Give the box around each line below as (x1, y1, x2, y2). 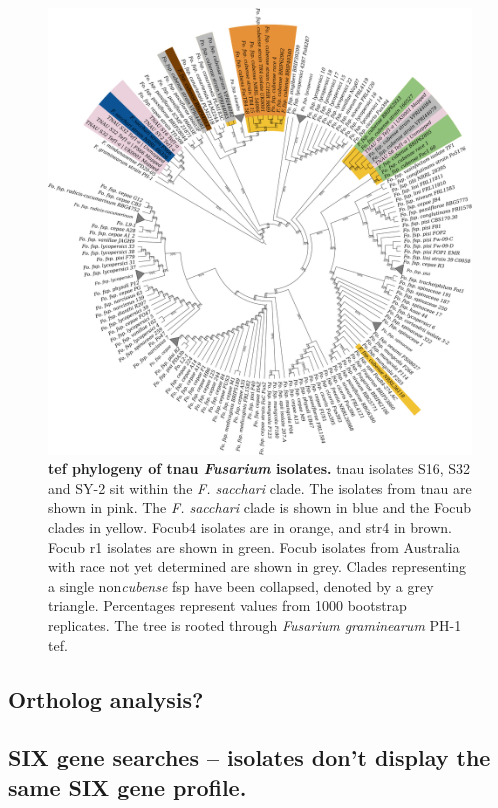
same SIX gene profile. (8, 771, 247, 802)
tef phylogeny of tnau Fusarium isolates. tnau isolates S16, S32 (48, 458, 471, 479)
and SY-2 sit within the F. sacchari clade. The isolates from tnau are (48, 477, 472, 498)
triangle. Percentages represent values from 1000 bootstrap (48, 595, 407, 616)
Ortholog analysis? (8, 683, 204, 714)
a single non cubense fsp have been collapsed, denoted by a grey (48, 575, 434, 596)
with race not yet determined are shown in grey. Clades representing (48, 556, 467, 577)
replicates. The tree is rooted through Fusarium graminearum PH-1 (48, 615, 462, 636)
